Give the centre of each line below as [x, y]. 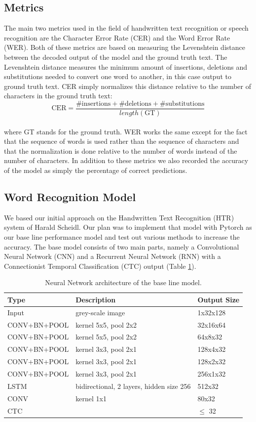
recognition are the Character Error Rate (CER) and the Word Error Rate [117, 37]
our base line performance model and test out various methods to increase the [122, 236]
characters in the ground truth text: [58, 96]
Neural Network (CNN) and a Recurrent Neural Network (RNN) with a [112, 256]
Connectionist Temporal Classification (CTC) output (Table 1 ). [100, 266]
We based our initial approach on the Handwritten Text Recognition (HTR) [119, 217]
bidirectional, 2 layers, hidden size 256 [133, 386]
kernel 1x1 [91, 398]
